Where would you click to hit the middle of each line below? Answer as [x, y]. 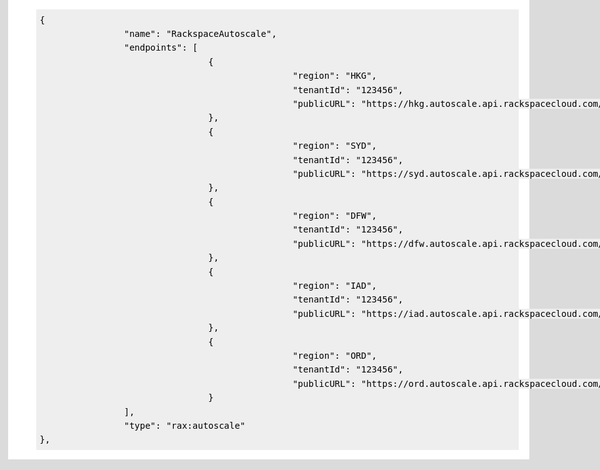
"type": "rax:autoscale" [184, 425]
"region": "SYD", [335, 146]
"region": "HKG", [335, 76]
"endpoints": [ [161, 48]
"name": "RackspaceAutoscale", [200, 33]
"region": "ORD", [335, 355]
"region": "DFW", [335, 216]
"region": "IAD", [335, 286]
